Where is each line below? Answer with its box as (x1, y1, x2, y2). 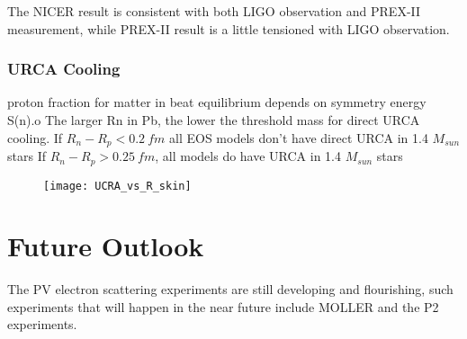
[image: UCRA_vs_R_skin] (43, 179, 192, 192)
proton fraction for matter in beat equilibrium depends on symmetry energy (7, 93, 427, 112)
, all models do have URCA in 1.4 (155, 147, 342, 165)
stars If (7, 147, 46, 165)
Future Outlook (7, 227, 204, 264)
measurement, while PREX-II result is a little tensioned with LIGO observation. (7, 19, 450, 38)
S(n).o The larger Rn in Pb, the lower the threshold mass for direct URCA (7, 111, 420, 129)
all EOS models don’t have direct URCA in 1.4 (169, 128, 428, 147)
